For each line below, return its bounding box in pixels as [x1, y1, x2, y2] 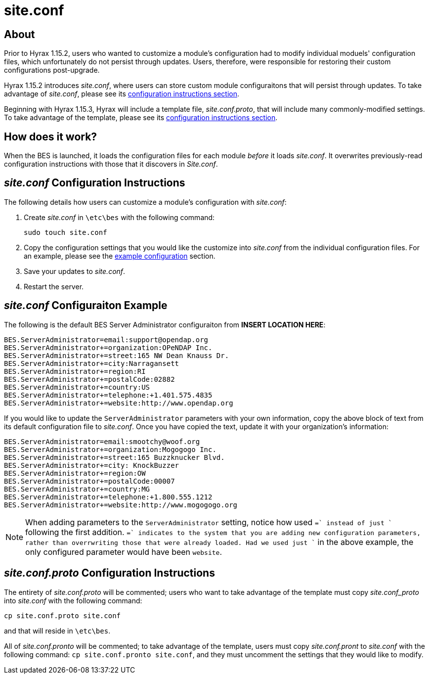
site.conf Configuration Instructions [4, 177, 185, 189]
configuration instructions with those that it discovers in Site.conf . [4, 160, 218, 169]
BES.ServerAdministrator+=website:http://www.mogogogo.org [4, 500, 238, 509]
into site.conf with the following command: [4, 596, 142, 605]
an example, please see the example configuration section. [24, 251, 215, 260]
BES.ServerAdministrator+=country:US [4, 383, 150, 391]
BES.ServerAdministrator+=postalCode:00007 [4, 477, 175, 485]
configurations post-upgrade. [4, 66, 100, 75]
